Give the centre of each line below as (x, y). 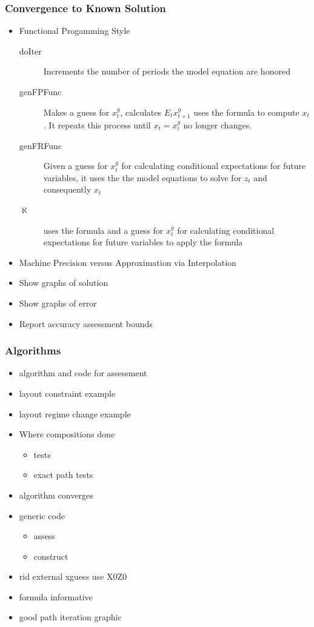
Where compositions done (67, 434)
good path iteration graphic (70, 617)
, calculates (141, 112)
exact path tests (63, 475)
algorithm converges (56, 495)
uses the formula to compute (246, 112)
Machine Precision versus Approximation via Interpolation (128, 262)
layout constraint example (67, 393)
